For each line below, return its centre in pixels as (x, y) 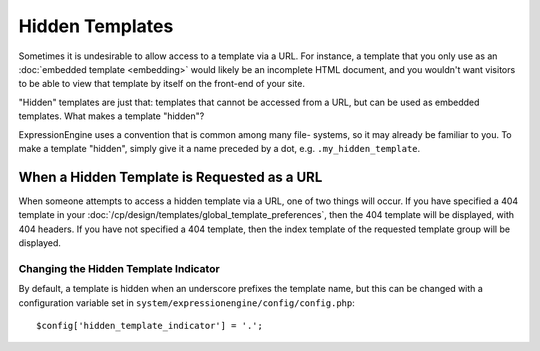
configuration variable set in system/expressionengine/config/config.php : (186, 302)
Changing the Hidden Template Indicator (119, 268)
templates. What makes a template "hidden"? (111, 116)
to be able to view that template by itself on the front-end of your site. (161, 84)
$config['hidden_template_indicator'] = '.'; (150, 325)
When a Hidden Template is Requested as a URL (170, 176)
